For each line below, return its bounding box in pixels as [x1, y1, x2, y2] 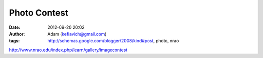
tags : [9, 38, 20, 44]
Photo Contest [9, 7, 69, 18]
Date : [9, 24, 20, 30]
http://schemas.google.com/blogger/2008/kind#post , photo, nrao [47, 38, 179, 44]
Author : [9, 31, 25, 37]
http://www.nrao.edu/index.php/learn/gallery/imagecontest [9, 47, 128, 53]
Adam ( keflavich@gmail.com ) [47, 31, 107, 37]
